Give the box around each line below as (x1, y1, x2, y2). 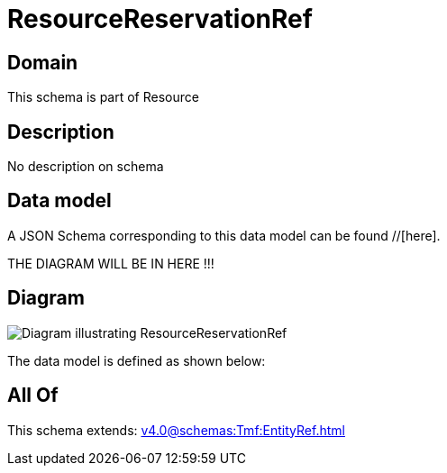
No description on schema (7, 159, 164, 175)
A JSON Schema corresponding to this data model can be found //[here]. (7, 227, 441, 243)
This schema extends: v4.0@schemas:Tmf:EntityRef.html (7, 422, 345, 438)
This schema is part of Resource (7, 89, 199, 105)
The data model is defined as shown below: (7, 352, 266, 368)
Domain (7, 50, 78, 74)
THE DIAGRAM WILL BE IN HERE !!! (7, 255, 214, 271)
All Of (7, 384, 59, 407)
